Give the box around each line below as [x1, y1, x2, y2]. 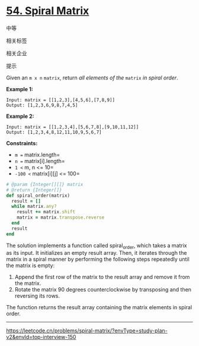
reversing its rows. [14, 292, 60, 300]
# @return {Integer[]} [6, 187, 62, 193]
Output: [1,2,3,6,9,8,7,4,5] [6, 102, 78, 108]
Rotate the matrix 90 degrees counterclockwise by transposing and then [14, 286, 191, 293]
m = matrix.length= [14, 151, 60, 158]
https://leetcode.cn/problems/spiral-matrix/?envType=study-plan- [6, 327, 168, 334]
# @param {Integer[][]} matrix [6, 181, 84, 187]
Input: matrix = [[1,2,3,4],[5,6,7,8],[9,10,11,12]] [6, 124, 139, 130]
